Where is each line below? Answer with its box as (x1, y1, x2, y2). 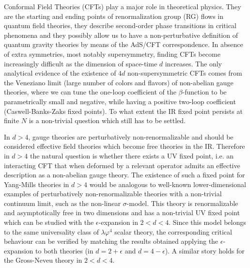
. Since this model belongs (169, 217, 246, 227)
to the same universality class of (4, 226, 99, 236)
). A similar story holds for (165, 245, 245, 255)
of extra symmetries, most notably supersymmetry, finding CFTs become (4, 48, 220, 59)
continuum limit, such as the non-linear (4, 198, 121, 208)
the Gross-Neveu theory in (4, 255, 82, 265)
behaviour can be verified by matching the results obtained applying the (4, 236, 219, 246)
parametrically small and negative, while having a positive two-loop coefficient (4, 96, 236, 106)
